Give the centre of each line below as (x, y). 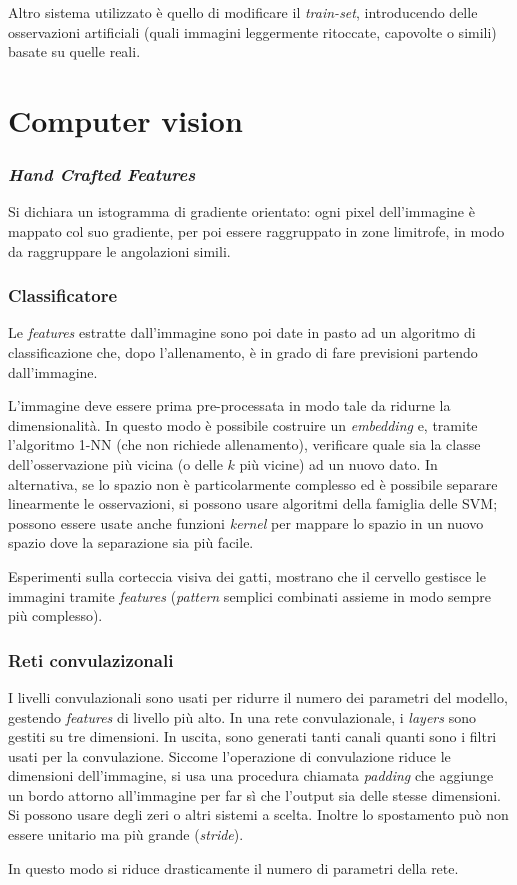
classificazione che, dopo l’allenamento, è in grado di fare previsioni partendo (243, 351)
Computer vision (125, 119)
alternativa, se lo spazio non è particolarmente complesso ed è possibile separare (253, 483)
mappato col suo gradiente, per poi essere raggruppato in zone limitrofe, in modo (256, 230)
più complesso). (55, 615)
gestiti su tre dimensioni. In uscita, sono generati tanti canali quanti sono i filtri (252, 736)
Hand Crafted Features (102, 174)
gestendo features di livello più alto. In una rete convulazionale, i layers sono (242, 716)
